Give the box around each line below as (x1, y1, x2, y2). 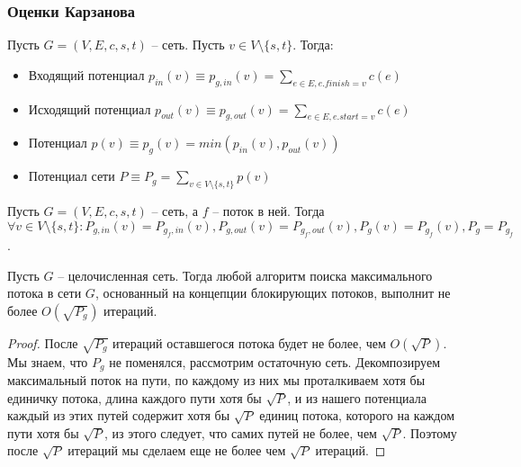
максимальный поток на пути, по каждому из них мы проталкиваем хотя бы (7, 371, 426, 389)
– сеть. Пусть (151, 35, 225, 54)
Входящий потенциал (28, 65, 145, 84)
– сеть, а (151, 202, 198, 220)
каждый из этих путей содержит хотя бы (7, 406, 230, 425)
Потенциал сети (28, 166, 115, 185)
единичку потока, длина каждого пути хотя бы (7, 388, 262, 407)
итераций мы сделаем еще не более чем (67, 441, 286, 460)
